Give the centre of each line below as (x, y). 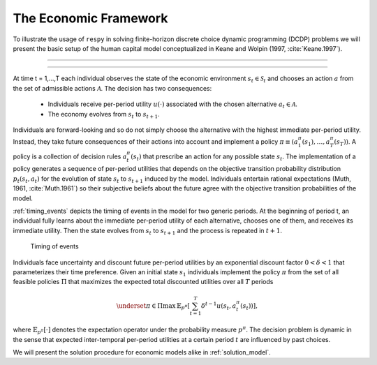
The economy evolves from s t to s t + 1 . (104, 115)
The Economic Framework (90, 18)
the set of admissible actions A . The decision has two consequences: (112, 88)
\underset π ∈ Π (140, 306)
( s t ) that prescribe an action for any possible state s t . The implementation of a (243, 157)
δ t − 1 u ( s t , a (219, 306)
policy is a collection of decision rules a (70, 156)
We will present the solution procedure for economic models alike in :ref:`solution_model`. (142, 352)
